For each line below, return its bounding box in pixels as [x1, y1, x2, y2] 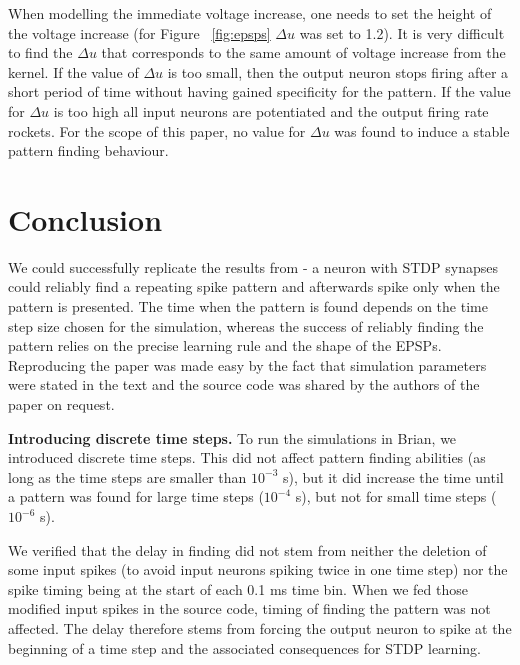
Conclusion [8, 198, 163, 239]
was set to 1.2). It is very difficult [299, 22, 505, 43]
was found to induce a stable [334, 120, 510, 141]
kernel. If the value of [8, 61, 139, 82]
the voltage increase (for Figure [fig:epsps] [8, 22, 271, 43]
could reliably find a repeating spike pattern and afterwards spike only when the [8, 276, 500, 297]
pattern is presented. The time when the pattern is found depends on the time [8, 296, 488, 317]
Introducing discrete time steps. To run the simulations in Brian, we [8, 427, 457, 448]
